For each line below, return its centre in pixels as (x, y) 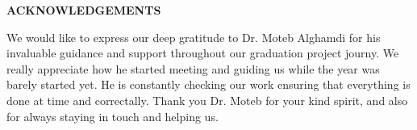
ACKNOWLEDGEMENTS (84, 10)
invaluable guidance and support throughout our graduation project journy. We (203, 53)
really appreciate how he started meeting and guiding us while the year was (193, 68)
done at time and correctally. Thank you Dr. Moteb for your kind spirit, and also (207, 100)
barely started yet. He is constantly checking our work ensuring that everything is (208, 84)
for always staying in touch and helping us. (113, 116)
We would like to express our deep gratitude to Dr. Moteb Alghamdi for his (194, 37)
